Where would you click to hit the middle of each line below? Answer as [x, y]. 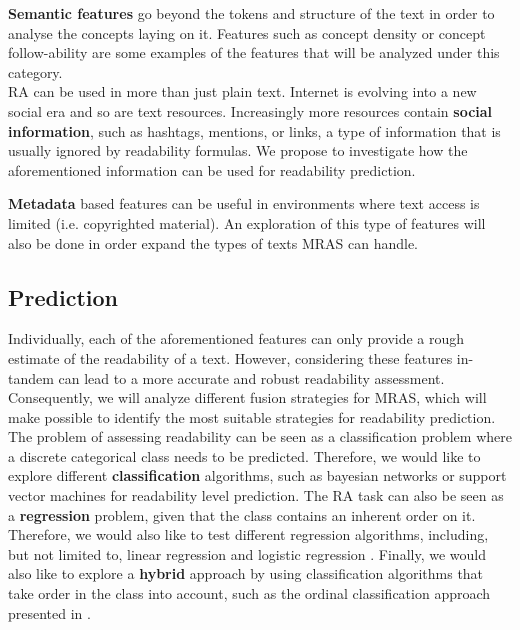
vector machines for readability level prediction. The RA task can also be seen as [256, 495]
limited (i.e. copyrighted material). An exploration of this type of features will [247, 222]
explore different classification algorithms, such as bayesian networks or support [257, 475]
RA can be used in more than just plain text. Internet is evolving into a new [242, 91]
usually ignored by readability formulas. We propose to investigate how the [238, 150]
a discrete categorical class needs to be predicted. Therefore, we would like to [244, 455]
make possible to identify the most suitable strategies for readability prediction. [252, 416]
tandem [31, 377]
